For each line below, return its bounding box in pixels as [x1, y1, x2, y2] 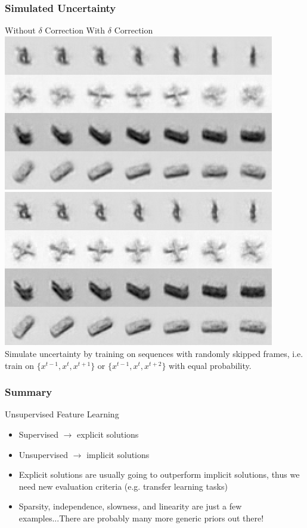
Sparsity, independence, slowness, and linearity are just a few [18, 500, 242, 512]
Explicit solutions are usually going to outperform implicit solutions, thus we [18, 468, 300, 481]
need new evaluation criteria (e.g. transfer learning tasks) [18, 480, 228, 492]
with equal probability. [169, 359, 252, 371]
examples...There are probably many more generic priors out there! [18, 511, 264, 524]
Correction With [45, 24, 106, 36]
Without [5, 24, 36, 36]
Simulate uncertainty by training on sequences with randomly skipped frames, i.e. [5, 347, 303, 359]
